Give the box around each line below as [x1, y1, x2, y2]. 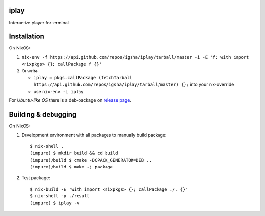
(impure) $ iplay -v [30, 200, 79, 206]
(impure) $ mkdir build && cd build [30, 150, 118, 156]
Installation [9, 32, 44, 41]
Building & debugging [9, 110, 77, 119]
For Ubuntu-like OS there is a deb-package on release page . [9, 97, 131, 103]
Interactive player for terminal [9, 20, 69, 25]
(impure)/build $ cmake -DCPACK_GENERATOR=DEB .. [30, 157, 152, 163]
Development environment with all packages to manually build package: [21, 132, 167, 138]
